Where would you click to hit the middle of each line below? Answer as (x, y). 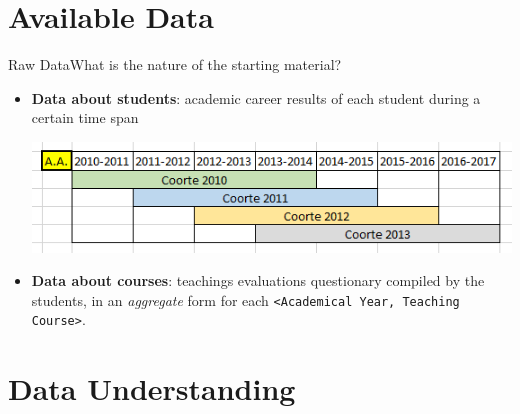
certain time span (85, 117)
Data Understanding (152, 388)
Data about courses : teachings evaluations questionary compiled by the (258, 280)
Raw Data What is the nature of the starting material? (175, 64)
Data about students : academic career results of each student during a (256, 97)
